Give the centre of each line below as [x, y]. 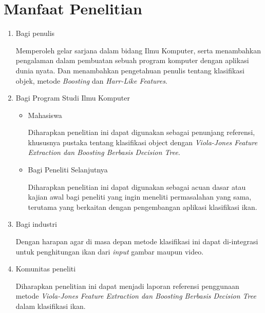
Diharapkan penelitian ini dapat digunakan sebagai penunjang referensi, [141, 132]
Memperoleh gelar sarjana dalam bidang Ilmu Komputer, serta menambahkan [138, 50]
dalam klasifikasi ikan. [51, 306]
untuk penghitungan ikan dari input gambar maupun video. [110, 251]
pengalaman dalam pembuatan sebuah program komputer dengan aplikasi [132, 60]
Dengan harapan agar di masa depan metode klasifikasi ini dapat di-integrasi [137, 241]
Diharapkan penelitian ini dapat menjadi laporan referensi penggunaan [127, 286]
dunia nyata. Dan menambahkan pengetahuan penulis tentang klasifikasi [130, 70]
